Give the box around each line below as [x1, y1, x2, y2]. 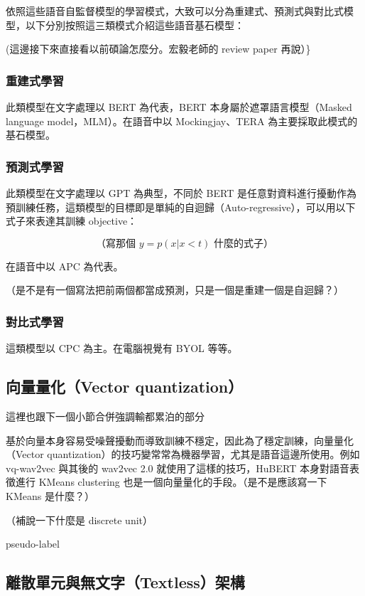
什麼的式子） [214, 238, 273, 249]
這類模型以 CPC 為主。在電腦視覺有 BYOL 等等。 [6, 341, 238, 356]
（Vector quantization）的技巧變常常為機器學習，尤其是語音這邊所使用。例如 [6, 447, 360, 462]
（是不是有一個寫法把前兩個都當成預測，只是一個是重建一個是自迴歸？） [6, 282, 344, 297]
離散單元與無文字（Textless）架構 [6, 571, 245, 593]
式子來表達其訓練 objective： [6, 213, 138, 228]
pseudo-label [6, 536, 60, 551]
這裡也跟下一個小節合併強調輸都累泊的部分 [6, 408, 205, 423]
